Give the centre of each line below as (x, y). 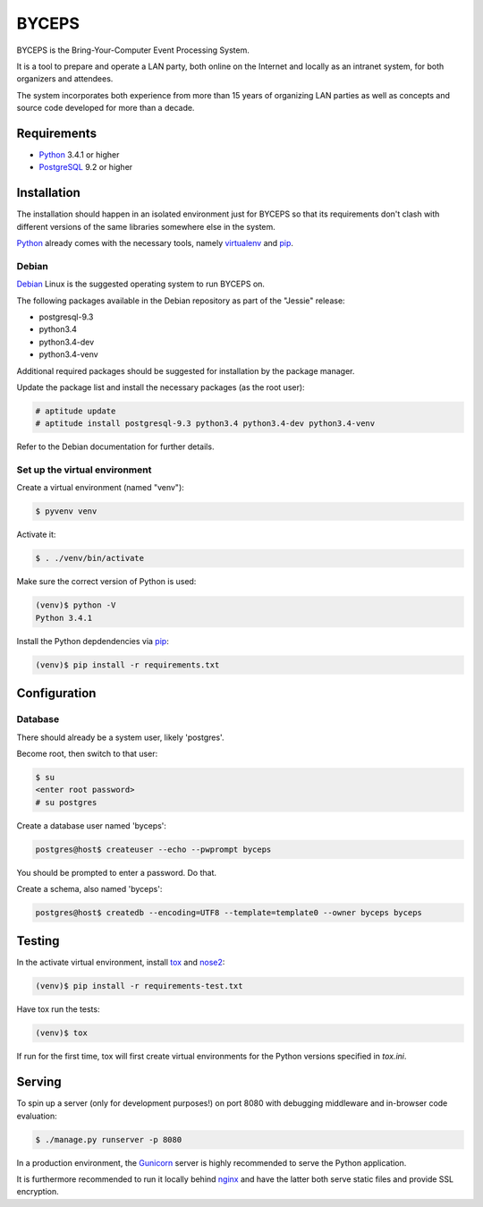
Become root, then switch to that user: (87, 753)
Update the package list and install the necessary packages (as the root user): (161, 387)
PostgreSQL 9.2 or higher (86, 167)
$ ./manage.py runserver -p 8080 (109, 1139)
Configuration (56, 693)
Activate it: (36, 535)
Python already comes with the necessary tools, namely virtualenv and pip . (155, 243)
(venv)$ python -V (76, 605)
